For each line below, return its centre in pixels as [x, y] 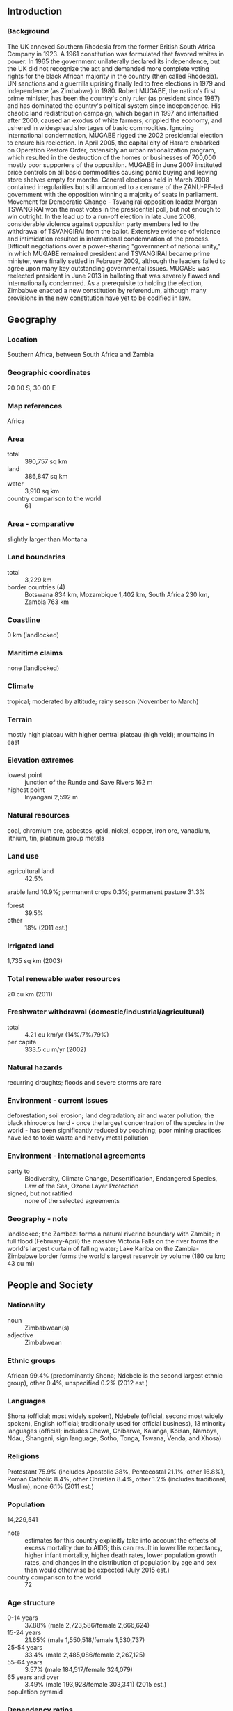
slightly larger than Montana [48, 539]
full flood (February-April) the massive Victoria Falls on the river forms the [113, 1241]
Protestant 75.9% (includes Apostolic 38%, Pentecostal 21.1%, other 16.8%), [116, 1472]
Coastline [24, 620]
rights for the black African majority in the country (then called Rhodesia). [113, 76]
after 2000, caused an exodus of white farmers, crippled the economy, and [115, 120]
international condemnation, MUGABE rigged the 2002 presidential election [115, 135]
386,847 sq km [46, 477]
